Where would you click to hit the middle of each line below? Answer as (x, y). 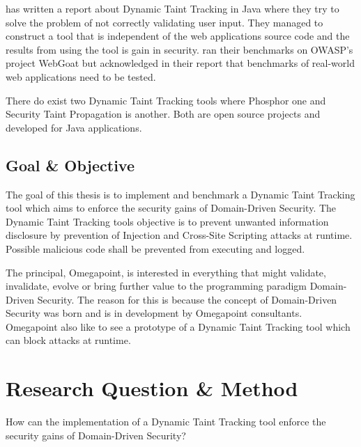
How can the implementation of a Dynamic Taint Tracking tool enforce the (166, 422)
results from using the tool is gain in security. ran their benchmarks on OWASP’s (179, 49)
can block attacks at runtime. (68, 340)
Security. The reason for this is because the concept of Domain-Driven (187, 299)
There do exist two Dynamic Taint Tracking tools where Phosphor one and (166, 100)
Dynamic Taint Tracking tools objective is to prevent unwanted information (167, 221)
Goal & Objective (70, 165)
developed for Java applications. (74, 127)
